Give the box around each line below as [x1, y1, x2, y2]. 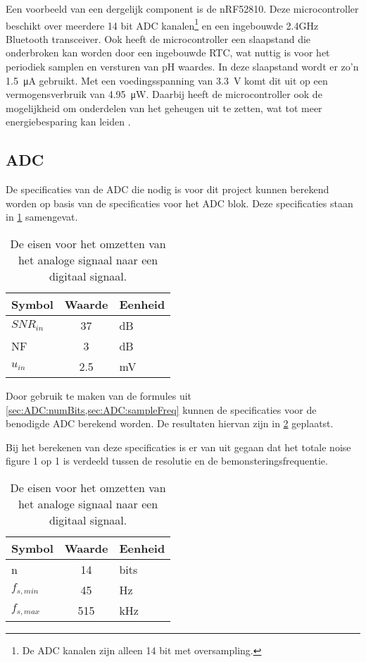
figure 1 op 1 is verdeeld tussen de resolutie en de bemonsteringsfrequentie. [6, 453, 328, 468]
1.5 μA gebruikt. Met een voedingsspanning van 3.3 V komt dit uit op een [6, 73, 328, 87]
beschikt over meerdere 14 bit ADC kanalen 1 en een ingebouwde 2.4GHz [6, 16, 319, 32]
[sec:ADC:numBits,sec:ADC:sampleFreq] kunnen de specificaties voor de [6, 402, 317, 417]
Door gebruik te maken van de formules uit [6, 388, 192, 403]
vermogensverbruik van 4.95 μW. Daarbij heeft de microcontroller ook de [6, 87, 322, 102]
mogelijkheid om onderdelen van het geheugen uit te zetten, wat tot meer [6, 100, 322, 115]
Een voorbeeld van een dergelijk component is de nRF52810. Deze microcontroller [6, 1, 359, 16]
